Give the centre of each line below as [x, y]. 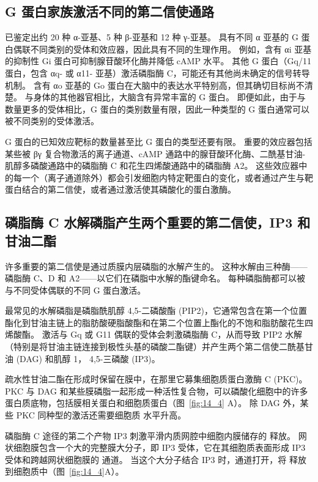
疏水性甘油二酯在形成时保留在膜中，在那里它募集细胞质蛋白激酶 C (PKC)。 [156, 379]
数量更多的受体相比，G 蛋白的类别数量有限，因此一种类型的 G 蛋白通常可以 [157, 109]
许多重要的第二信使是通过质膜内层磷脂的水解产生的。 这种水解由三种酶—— [156, 266]
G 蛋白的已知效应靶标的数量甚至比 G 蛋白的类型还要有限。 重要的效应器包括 [159, 141]
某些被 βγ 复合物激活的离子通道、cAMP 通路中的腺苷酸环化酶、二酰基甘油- [155, 153]
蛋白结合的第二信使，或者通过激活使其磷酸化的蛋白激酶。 [120, 189]
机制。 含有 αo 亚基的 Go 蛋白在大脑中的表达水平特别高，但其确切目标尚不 [155, 85]
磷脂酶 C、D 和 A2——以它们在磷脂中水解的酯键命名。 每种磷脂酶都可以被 [155, 278]
